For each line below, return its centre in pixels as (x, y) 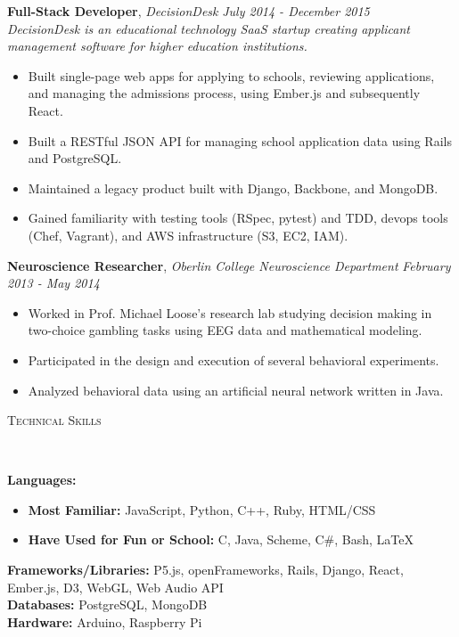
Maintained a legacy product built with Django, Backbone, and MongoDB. (233, 188)
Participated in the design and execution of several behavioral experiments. (234, 359)
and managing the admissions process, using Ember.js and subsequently (224, 93)
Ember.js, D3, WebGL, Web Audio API (115, 587)
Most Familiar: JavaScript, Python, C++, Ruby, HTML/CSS (202, 509)
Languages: (42, 480)
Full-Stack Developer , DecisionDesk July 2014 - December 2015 (189, 11)
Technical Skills (54, 420)
